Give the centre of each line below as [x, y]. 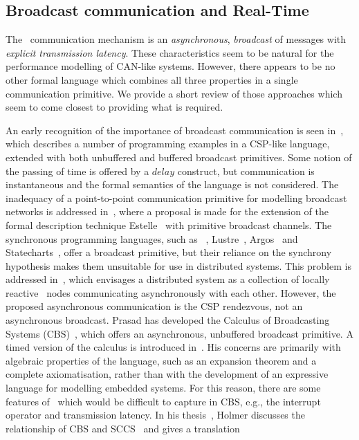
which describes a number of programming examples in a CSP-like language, [168, 144]
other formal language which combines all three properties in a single [152, 79]
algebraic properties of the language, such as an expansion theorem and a [161, 360]
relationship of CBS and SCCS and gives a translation [123, 428]
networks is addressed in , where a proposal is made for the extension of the [167, 211]
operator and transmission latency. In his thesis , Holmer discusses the [155, 415]
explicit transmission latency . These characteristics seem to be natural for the [170, 52]
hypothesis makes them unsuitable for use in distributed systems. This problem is [178, 265]
